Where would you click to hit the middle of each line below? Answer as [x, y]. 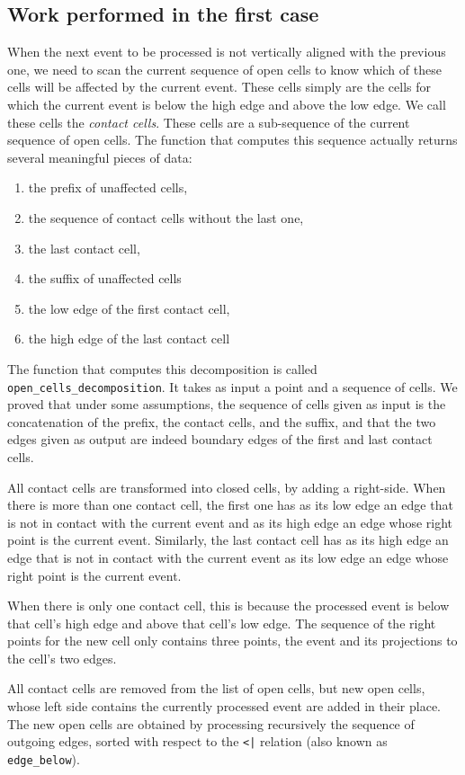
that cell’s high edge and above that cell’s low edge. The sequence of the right [222, 623]
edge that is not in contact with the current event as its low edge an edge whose [228, 557]
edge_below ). [44, 758]
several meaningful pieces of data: [100, 157]
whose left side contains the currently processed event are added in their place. [224, 706]
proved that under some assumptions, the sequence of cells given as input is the [227, 404]
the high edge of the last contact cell [129, 339]
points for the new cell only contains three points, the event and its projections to [232, 641]
